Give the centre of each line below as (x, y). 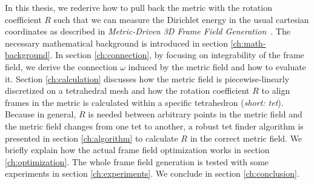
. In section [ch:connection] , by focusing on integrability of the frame (177, 55)
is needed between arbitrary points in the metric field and (195, 114)
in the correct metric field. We (246, 138)
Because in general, (41, 114)
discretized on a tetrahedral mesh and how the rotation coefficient (127, 90)
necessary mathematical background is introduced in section (116, 43)
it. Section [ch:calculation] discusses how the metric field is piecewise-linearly (147, 78)
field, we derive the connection (61, 66)
